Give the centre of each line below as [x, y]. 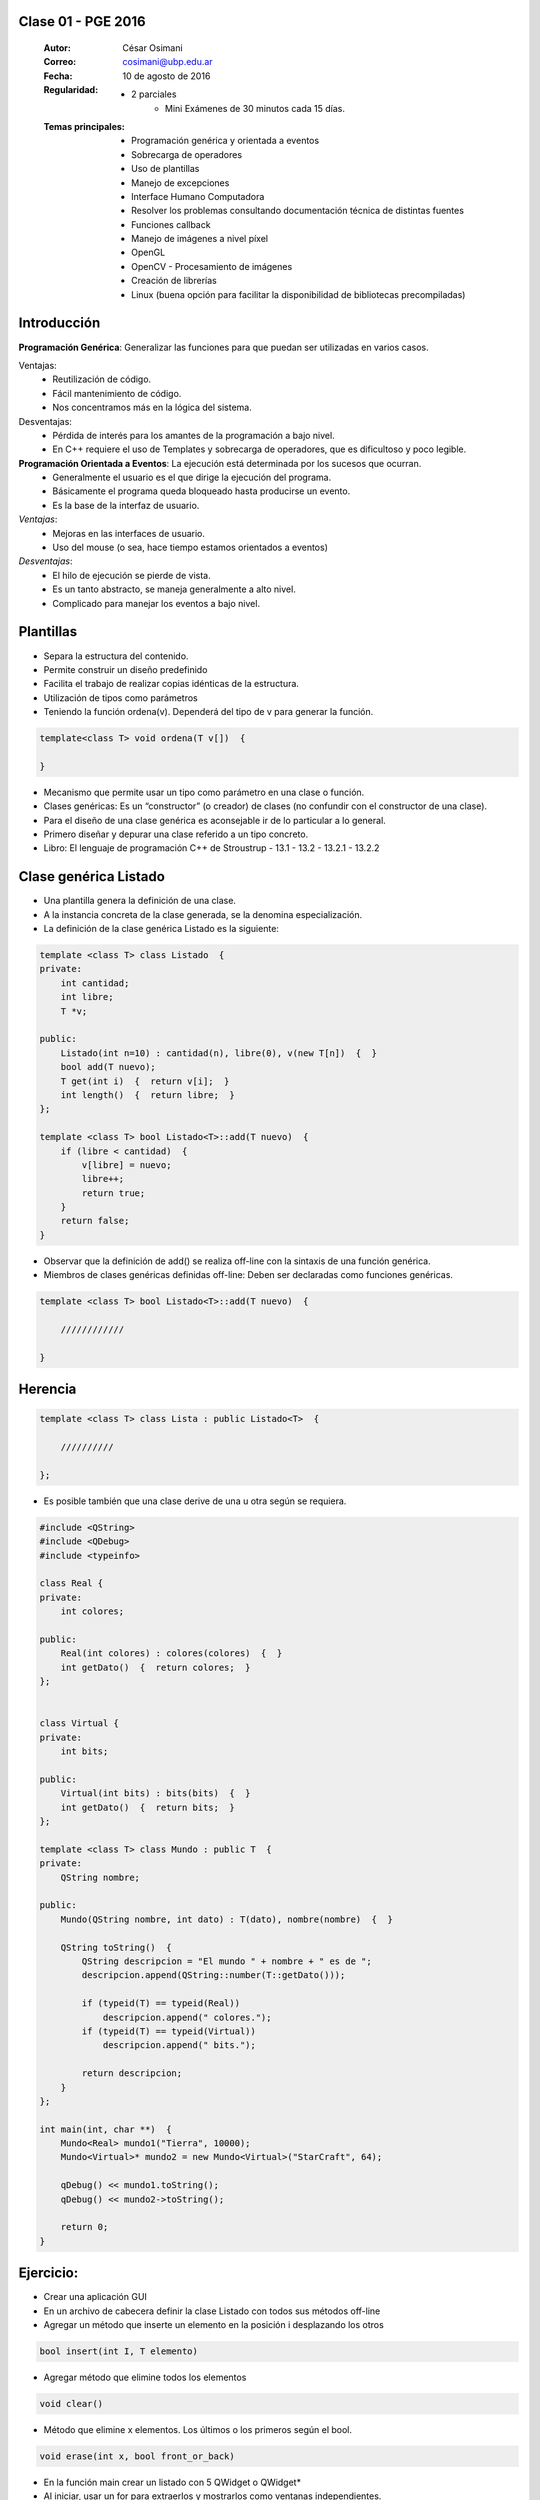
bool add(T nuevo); [108, 1067]
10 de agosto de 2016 [166, 76]
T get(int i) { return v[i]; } [145, 1081]
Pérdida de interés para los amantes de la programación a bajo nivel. [193, 435]
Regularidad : [71, 90]
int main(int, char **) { [105, 2129]
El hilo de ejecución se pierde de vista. [131, 575]
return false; [95, 1221]
